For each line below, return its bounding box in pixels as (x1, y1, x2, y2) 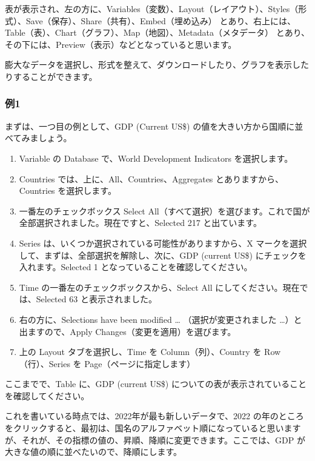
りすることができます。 (5, 70, 98, 82)
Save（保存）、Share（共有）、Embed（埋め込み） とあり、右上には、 (25, 14, 296, 27)
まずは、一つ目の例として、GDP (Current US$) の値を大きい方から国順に (5, 119, 295, 132)
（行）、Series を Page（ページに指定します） (19, 357, 196, 370)
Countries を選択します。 (19, 184, 116, 197)
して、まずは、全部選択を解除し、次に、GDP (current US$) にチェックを (19, 248, 307, 261)
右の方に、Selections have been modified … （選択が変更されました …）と (19, 313, 302, 325)
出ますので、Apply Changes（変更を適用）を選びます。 (19, 325, 236, 337)
